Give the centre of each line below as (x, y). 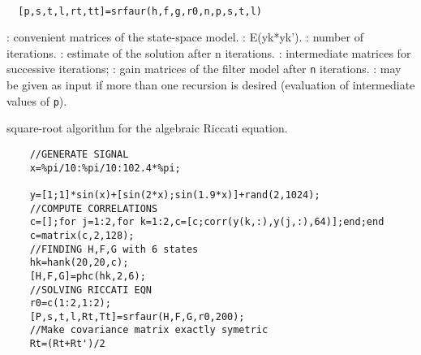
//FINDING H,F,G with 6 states (114, 249)
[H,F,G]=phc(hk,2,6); (88, 276)
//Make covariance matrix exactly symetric (149, 330)
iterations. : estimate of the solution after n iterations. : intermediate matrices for (209, 52)
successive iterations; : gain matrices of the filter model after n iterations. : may (204, 69)
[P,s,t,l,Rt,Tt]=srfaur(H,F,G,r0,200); (137, 316)
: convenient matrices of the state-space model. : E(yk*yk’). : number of (185, 37)
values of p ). (37, 100)
